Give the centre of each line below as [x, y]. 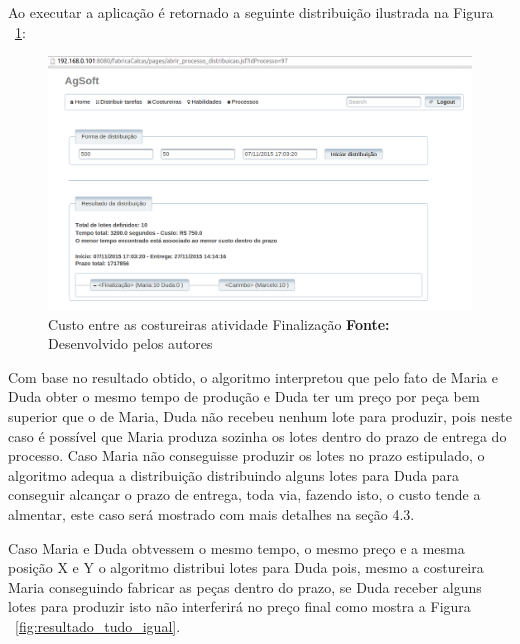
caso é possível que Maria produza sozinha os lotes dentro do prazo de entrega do [257, 435]
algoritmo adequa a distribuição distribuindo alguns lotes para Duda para [234, 474]
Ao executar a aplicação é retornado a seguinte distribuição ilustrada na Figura [251, 12]
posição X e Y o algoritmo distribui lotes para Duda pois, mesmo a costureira [246, 567]
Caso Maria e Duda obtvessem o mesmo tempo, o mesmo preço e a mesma [236, 547]
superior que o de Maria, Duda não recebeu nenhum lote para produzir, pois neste [260, 415]
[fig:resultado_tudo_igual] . [98, 625]
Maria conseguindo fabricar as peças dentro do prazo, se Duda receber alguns [245, 586]
